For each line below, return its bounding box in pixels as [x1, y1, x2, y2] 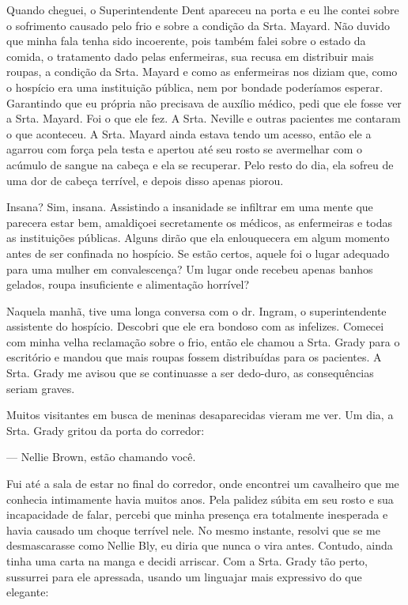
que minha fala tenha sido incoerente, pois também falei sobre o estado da [6, 32, 366, 49]
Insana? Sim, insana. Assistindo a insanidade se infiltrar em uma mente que [6, 199, 373, 215]
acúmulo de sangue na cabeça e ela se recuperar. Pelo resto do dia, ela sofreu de [6, 156, 394, 172]
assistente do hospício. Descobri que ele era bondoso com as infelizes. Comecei [6, 318, 384, 335]
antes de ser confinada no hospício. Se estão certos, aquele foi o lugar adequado [6, 244, 390, 261]
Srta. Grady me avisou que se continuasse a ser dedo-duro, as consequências [6, 365, 374, 381]
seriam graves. [6, 380, 75, 396]
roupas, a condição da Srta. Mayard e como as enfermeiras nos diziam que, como [6, 63, 398, 80]
